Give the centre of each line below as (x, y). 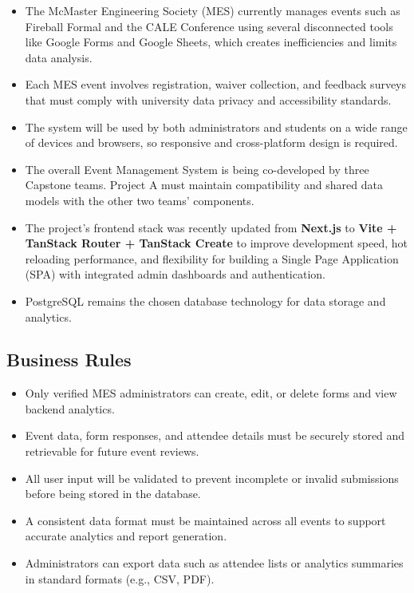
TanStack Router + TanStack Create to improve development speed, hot (216, 243)
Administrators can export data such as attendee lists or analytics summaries (214, 563)
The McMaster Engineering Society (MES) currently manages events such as (213, 10)
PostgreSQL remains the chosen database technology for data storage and (205, 300)
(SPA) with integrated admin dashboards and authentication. (175, 274)
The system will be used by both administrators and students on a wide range (216, 127)
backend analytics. (70, 408)
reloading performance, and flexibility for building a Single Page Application (212, 258)
